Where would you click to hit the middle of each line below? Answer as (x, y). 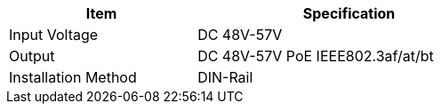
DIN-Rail (225, 77)
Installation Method (73, 77)
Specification (349, 13)
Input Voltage (54, 35)
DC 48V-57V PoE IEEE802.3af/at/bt (316, 56)
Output (32, 56)
